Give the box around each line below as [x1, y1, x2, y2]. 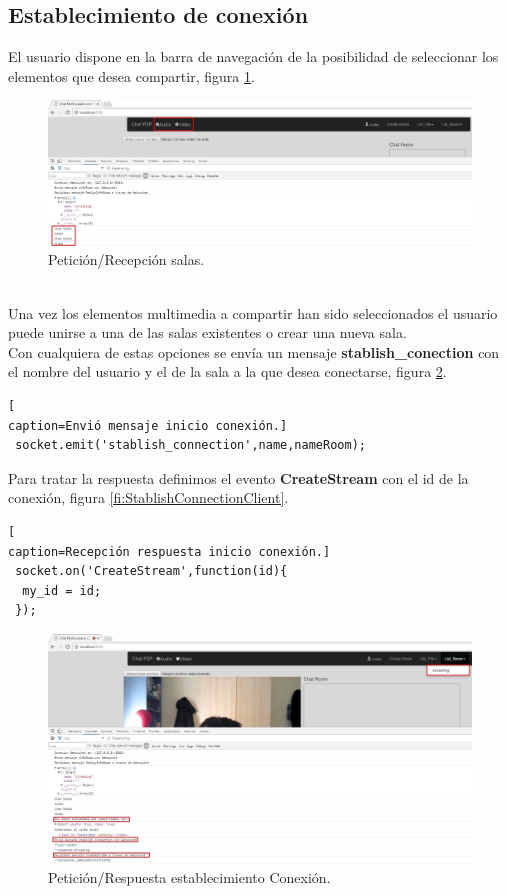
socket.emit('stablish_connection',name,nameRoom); [15, 438, 366, 453]
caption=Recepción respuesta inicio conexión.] [8, 544, 331, 559]
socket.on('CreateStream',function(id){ [15, 564, 288, 579]
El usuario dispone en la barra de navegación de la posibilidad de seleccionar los [8, 46, 499, 67]
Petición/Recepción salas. [48, 249, 205, 270]
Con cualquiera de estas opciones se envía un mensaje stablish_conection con [8, 341, 500, 362]
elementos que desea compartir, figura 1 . [8, 65, 255, 86]
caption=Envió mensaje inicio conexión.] [8, 418, 288, 433]
